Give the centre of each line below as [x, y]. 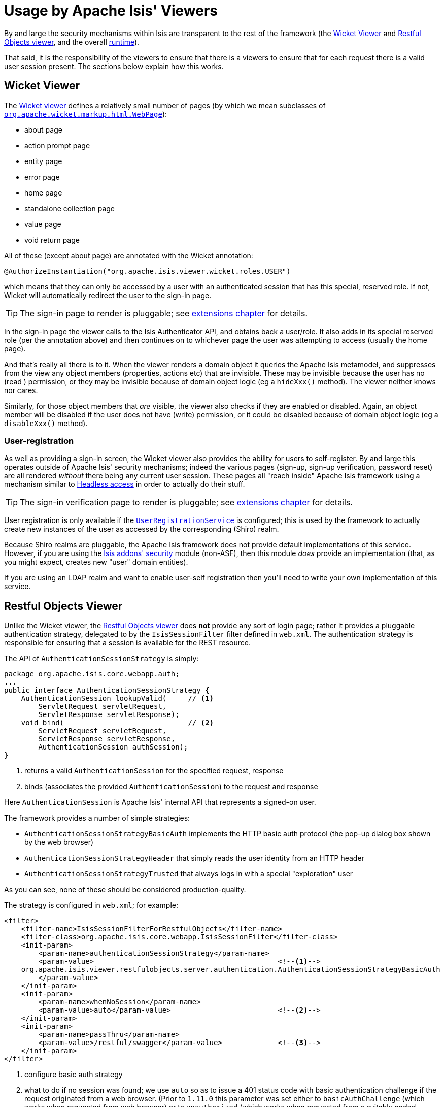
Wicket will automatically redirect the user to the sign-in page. [108, 295]
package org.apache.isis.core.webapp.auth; [92, 674]
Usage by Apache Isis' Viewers [111, 11]
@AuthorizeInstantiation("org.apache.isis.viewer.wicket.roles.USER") [147, 271]
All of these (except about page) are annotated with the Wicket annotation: [129, 255]
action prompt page [57, 145]
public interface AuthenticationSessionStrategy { [107, 690]
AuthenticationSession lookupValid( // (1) [117, 698]
